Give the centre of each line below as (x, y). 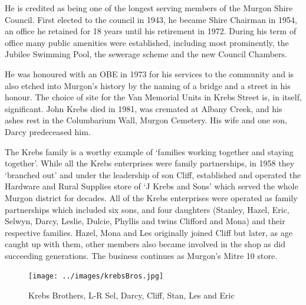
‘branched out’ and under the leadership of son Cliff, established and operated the (153, 174)
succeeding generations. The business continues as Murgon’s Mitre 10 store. (141, 255)
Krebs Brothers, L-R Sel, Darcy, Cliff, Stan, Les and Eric (131, 295)
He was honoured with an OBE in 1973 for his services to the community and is (149, 73)
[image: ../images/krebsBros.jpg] (96, 276)
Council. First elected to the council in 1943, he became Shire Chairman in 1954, (151, 19)
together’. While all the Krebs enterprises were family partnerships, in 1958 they (150, 163)
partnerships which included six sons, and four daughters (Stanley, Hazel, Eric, (147, 209)
